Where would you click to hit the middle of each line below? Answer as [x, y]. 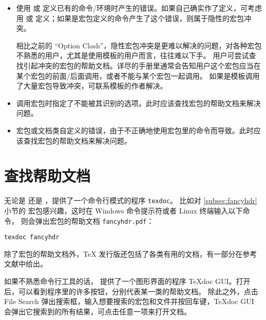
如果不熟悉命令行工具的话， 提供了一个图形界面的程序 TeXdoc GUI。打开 [127, 281]
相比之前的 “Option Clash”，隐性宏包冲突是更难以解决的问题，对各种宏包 [139, 45]
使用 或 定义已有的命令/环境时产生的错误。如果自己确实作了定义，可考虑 [139, 8]
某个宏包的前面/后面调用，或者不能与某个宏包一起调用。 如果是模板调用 [138, 75]
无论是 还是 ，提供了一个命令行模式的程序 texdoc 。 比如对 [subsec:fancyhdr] [131, 200]
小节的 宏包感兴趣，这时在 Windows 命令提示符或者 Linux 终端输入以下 [123, 210]
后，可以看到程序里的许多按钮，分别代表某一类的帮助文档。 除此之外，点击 [131, 291]
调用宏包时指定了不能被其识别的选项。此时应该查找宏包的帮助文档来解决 [138, 103]
